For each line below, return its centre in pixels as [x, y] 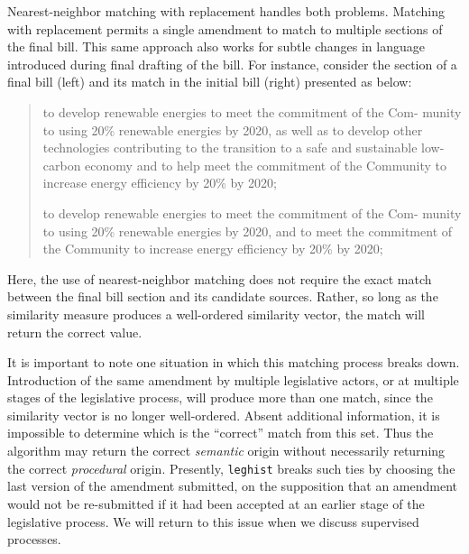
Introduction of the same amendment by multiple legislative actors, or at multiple [233, 379]
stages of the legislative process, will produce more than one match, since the [220, 397]
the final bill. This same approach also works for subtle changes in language [216, 46]
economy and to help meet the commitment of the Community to [266, 165]
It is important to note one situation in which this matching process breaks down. [234, 362]
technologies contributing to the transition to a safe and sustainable [230, 148]
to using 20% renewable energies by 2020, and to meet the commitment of [248, 231]
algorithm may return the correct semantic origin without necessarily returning [226, 451]
